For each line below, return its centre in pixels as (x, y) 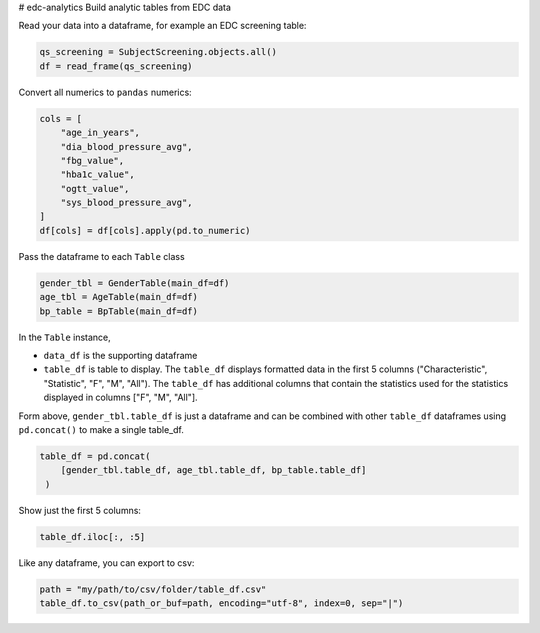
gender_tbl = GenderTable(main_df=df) (134, 283)
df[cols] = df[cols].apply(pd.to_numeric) (145, 230)
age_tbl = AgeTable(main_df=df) (119, 297)
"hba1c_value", (97, 174)
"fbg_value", (92, 160)
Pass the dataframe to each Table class (101, 256)
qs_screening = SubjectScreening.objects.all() (158, 52)
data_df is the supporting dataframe (120, 355)
